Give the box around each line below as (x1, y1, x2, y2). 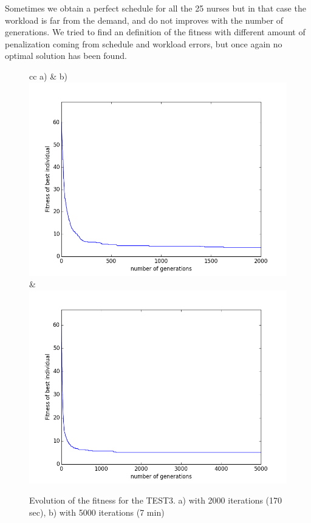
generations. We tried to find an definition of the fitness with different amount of (5, 26, 306, 38)
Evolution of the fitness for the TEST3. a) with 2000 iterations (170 (29, 494, 282, 507)
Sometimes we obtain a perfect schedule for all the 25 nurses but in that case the (5, 2, 306, 14)
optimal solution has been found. (5, 49, 127, 62)
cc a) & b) (29, 69, 67, 82)
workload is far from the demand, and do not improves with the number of (5, 13, 284, 26)
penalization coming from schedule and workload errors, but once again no (5, 37, 282, 50)
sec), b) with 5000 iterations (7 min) (29, 505, 165, 518)
